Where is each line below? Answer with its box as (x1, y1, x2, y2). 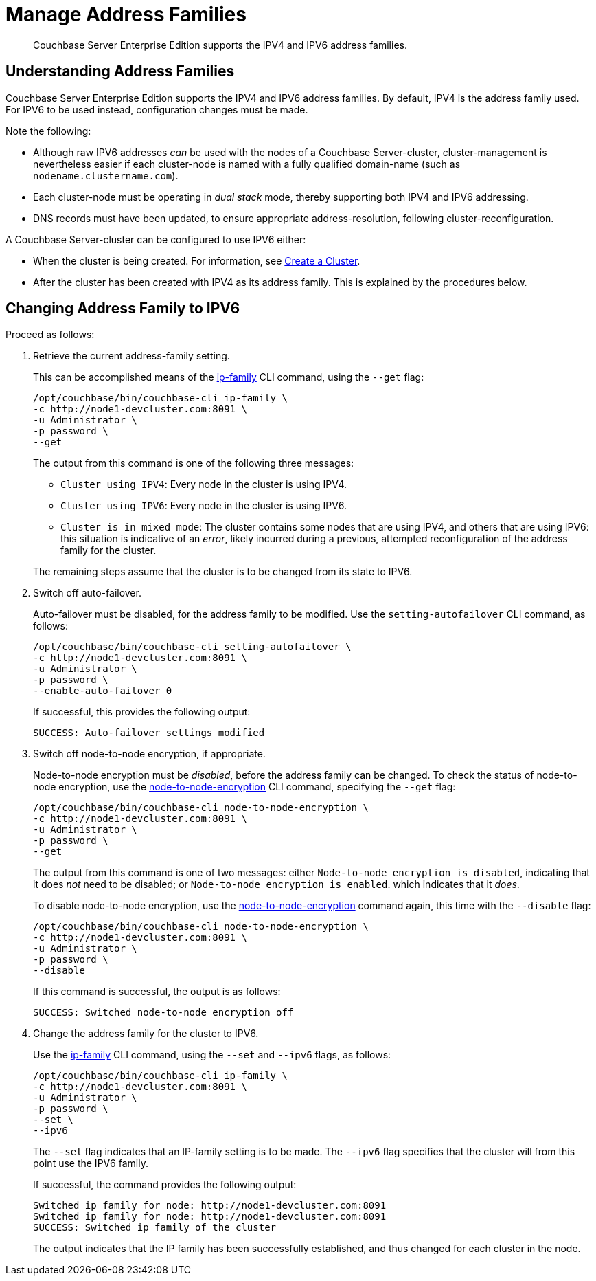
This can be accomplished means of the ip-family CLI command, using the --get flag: (33, 371, 424, 383)
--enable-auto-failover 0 (33, 685, 172, 697)
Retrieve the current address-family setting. (33, 350, 230, 362)
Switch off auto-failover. (33, 587, 141, 599)
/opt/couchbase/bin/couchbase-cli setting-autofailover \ (33, 641, 352, 653)
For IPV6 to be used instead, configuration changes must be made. (5, 103, 308, 115)
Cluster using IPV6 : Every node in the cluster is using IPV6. (60, 500, 347, 512)
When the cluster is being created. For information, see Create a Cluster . (33, 254, 360, 267)
